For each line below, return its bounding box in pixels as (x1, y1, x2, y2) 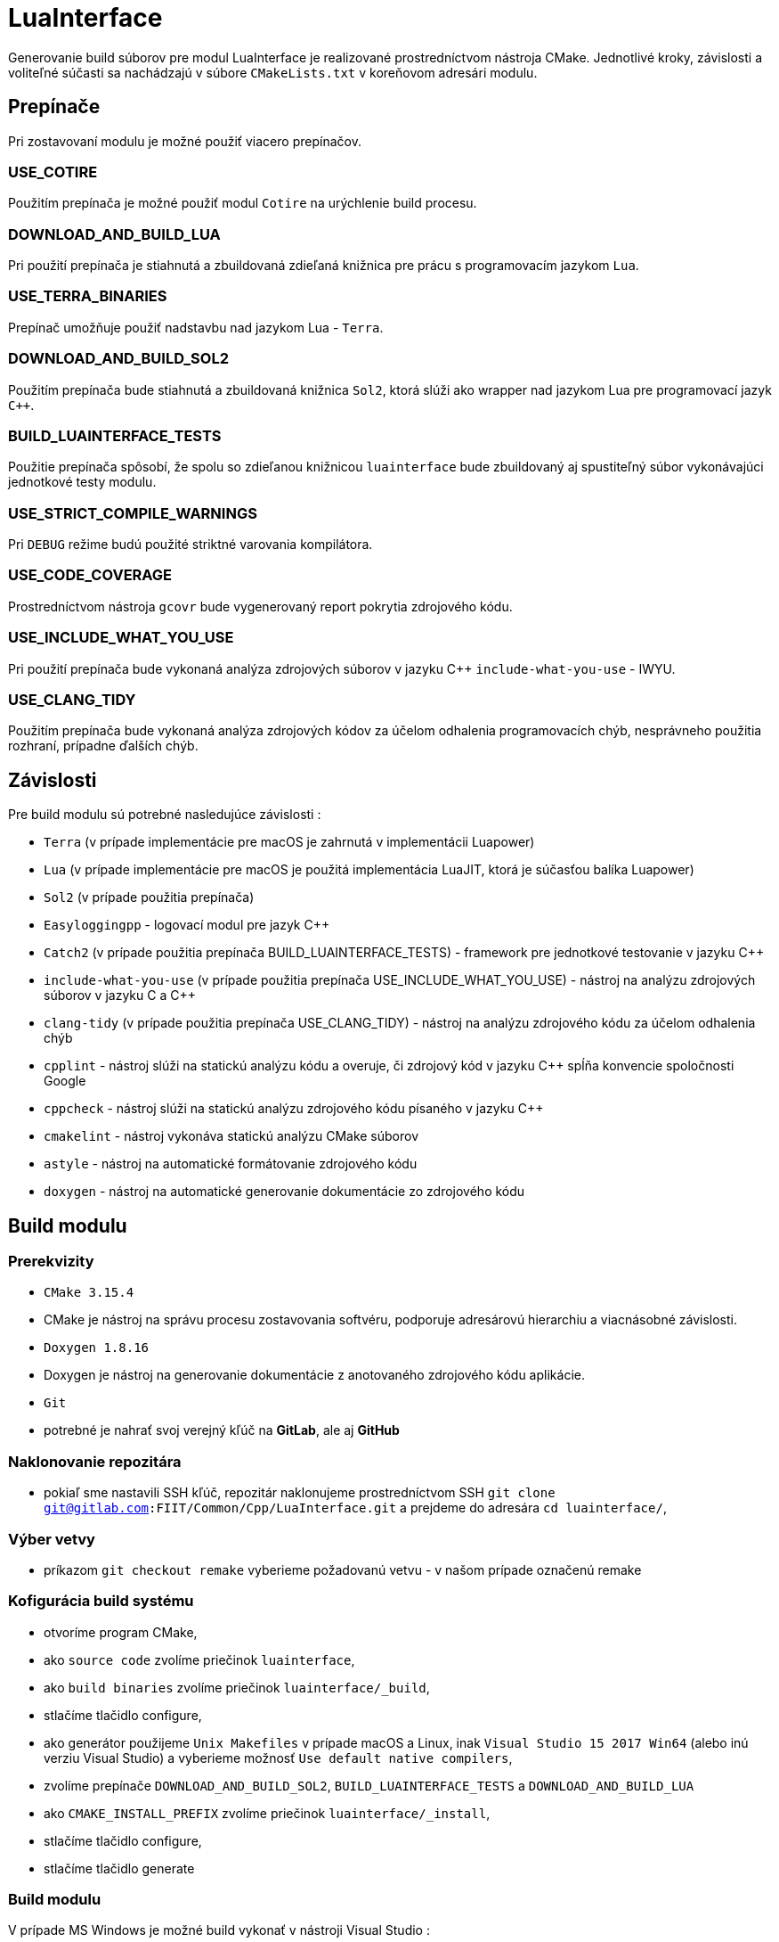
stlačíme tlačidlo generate (44, 1860, 195, 1876)
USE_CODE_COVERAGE (8, 566, 173, 585)
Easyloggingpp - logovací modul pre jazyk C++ (44, 917, 330, 933)
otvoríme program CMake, (44, 1624, 198, 1640)
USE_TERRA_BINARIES (8, 287, 167, 306)
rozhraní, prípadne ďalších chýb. (8, 738, 199, 754)
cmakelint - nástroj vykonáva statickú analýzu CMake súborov (44, 1128, 419, 1144)
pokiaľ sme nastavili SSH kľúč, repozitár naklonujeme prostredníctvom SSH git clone (44, 1485, 556, 1501)
